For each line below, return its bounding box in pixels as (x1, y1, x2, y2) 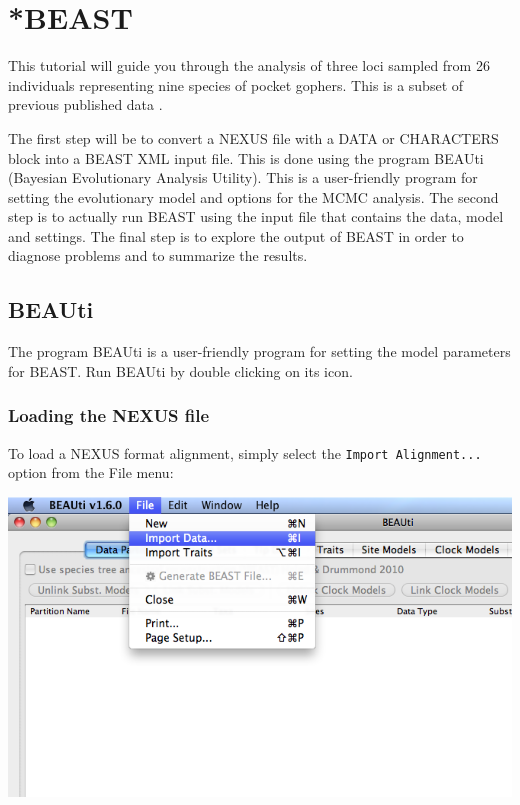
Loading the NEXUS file (8, 403, 210, 428)
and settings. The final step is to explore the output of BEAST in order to (8, 225, 464, 246)
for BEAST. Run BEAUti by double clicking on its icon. (8, 360, 353, 381)
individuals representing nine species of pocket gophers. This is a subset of (8, 74, 464, 95)
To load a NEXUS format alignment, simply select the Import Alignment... (8, 442, 482, 463)
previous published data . (8, 94, 163, 115)
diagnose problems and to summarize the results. (8, 245, 308, 266)
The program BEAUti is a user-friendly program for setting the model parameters (8, 341, 511, 362)
